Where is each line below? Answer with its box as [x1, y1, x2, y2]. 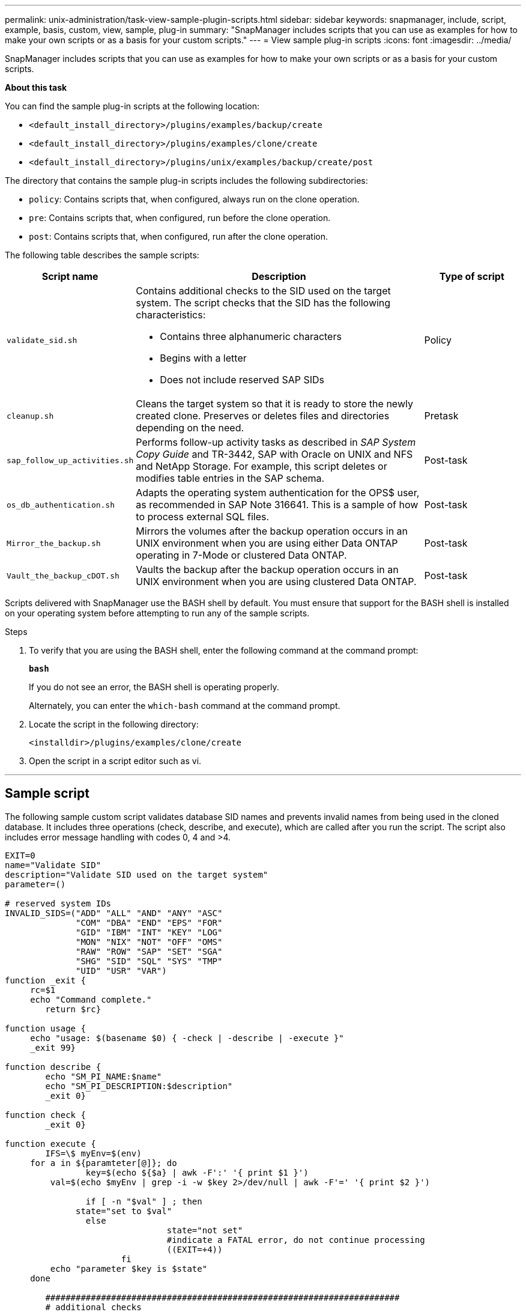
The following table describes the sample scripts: [5, 250, 199, 260]
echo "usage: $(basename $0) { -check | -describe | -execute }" [30, 1033, 344, 1043]
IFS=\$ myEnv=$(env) [45, 1148, 142, 1158]
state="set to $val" [76, 1206, 172, 1216]
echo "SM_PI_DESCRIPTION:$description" [45, 1081, 233, 1091]
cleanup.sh [7, 411, 54, 421]
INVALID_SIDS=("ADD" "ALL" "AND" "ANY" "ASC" [5, 908, 223, 918]
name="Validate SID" [5, 860, 101, 870]
